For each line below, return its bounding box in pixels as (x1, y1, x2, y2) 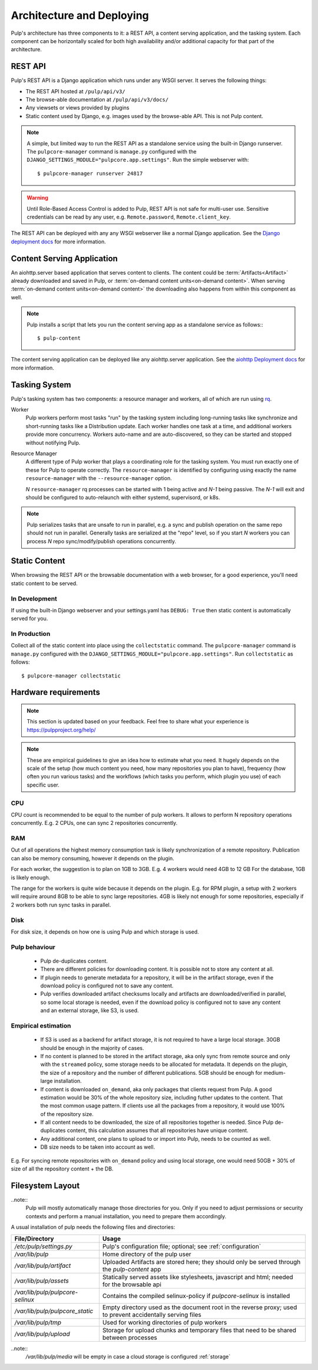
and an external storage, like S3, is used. (40, 1007, 139, 1014)
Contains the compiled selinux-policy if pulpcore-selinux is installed (102, 1291, 290, 1300)
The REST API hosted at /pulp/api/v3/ (25, 87, 126, 94)
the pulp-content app (102, 1265, 161, 1273)
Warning (26, 194, 48, 201)
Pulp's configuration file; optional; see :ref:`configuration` (102, 1242, 261, 1250)
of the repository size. (40, 1110, 94, 1117)
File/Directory (14, 1234, 54, 1242)
